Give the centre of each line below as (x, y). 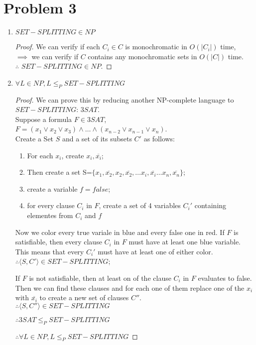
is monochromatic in (156, 47)
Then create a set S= (60, 172)
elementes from (50, 215)
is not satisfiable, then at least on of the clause (100, 278)
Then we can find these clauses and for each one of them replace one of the (130, 287)
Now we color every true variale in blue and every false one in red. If (120, 232)
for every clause (51, 205)
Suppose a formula (44, 119)
